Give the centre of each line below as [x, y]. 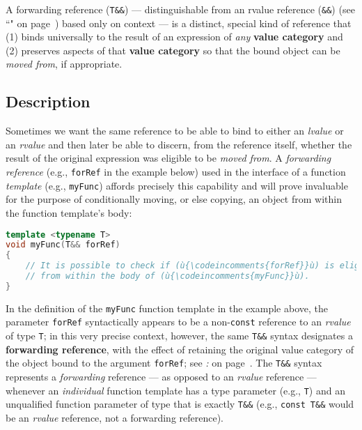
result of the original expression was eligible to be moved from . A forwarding [168, 158]
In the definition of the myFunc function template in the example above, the [167, 308]
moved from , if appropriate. [64, 64]
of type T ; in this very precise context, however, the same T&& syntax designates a [179, 336]
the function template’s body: [69, 212]
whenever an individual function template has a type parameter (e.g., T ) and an [175, 390]
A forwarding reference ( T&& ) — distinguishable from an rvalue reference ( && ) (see [180, 9]
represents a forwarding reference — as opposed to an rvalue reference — [161, 376]
